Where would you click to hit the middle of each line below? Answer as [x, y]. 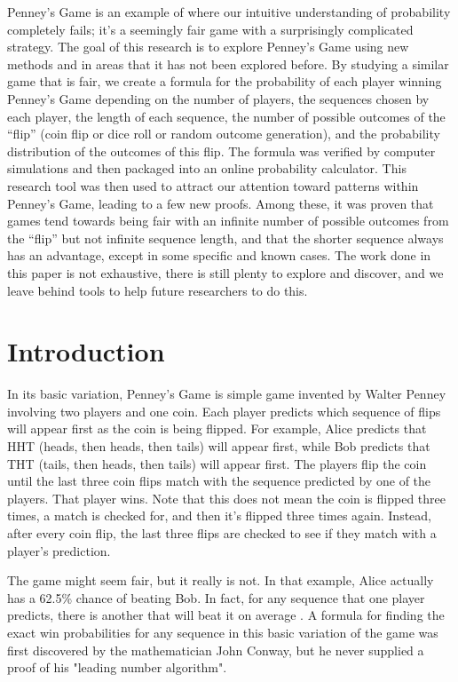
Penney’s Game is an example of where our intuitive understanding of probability [229, 12]
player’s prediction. [59, 550]
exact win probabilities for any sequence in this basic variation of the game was [223, 632]
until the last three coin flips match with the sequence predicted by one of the [219, 481]
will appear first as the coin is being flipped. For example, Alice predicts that [217, 428]
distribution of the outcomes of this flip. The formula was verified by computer [221, 151]
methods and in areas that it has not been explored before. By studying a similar [228, 63]
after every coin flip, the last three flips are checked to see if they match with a [222, 532]
